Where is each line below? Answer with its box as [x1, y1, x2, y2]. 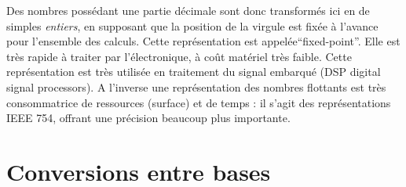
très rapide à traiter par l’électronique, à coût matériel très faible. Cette [6, 48, 352, 64]
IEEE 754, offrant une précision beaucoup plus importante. [6, 110, 291, 126]
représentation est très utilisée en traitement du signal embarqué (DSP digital [6, 63, 381, 80]
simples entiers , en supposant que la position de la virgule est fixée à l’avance [6, 17, 379, 34]
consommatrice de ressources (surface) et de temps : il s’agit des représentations [6, 94, 391, 110]
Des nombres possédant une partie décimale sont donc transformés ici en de [6, 2, 370, 18]
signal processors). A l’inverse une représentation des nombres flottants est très [6, 78, 386, 95]
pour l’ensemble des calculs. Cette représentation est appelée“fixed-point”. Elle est [6, 33, 401, 49]
